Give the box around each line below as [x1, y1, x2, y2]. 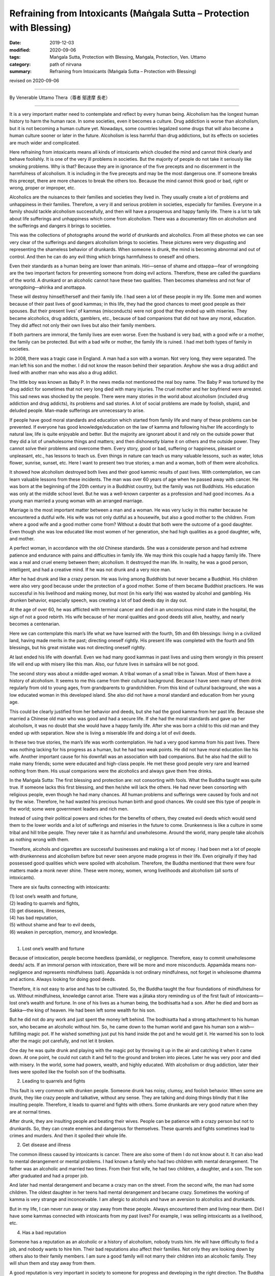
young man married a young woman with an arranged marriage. [9, 498, 144, 504]
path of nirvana [49, 61, 81, 67]
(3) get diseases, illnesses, [9, 907, 66, 914]
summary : [9, 68, 32, 74]
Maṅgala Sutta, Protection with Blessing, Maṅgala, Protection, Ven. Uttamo [49, 54, 206, 60]
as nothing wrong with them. [9, 837, 70, 843]
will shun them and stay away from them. [9, 1260, 96, 1266]
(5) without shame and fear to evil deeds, [9, 922, 96, 928]
